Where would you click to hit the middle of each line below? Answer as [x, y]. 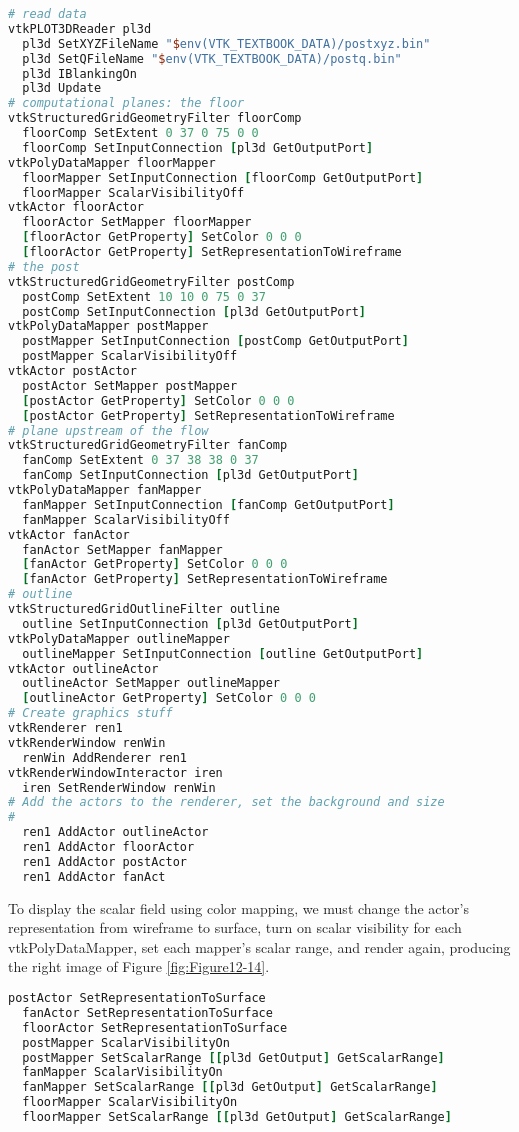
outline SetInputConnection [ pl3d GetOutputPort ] [190, 623]
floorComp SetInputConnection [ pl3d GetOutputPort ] [198, 147]
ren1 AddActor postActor [104, 861]
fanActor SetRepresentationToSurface [147, 1012]
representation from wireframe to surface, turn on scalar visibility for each [235, 927]
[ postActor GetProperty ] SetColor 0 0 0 [158, 400]
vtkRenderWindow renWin [87, 742]
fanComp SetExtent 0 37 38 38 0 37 [140, 460]
